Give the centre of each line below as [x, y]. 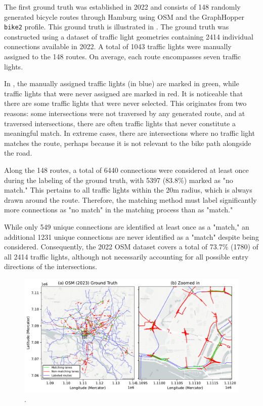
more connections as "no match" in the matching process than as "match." [119, 210]
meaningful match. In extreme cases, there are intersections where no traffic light [129, 133]
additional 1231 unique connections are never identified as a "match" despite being [131, 236]
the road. [18, 153]
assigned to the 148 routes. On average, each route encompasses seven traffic [123, 57]
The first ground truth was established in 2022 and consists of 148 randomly [122, 7]
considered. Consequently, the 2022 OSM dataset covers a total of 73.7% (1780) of [131, 247]
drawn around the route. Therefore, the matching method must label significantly [130, 199]
